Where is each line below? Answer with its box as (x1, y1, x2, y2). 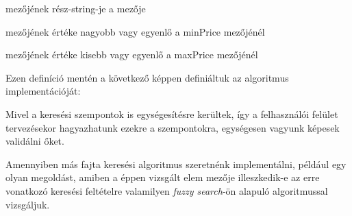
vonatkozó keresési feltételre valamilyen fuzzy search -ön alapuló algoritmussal (5, 183, 328, 197)
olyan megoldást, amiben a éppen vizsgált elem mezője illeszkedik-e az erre (5, 170, 320, 184)
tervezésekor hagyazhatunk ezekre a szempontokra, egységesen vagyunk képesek (5, 120, 340, 134)
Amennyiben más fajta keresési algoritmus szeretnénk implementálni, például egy (5, 156, 347, 171)
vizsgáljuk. (5, 197, 50, 211)
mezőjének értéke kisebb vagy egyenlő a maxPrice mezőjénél (5, 47, 258, 62)
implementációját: (5, 84, 81, 98)
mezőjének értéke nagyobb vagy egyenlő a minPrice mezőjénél (5, 24, 265, 38)
